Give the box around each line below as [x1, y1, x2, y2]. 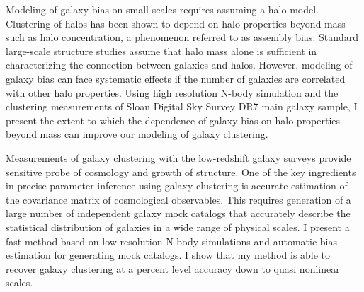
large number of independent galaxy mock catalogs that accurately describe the [6, 206, 351, 221]
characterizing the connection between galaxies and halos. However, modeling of [6, 57, 353, 72]
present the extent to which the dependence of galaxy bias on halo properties [6, 112, 341, 127]
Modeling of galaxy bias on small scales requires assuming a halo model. [6, 2, 319, 16]
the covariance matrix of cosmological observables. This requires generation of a [6, 192, 351, 206]
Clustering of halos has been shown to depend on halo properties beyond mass [6, 16, 346, 30]
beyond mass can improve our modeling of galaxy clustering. [6, 127, 268, 141]
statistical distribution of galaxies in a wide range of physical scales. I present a [6, 219, 350, 234]
